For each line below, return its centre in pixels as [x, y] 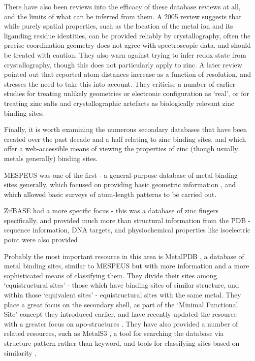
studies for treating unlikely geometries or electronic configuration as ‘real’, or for [127, 93]
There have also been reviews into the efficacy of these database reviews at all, [122, 6]
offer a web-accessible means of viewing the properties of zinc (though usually [121, 148]
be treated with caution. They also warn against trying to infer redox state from [125, 54]
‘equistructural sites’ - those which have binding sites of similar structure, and [122, 285]
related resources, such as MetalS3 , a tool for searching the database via [114, 333]
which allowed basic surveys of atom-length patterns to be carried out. [110, 194]
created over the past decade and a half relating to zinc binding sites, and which [125, 139]
